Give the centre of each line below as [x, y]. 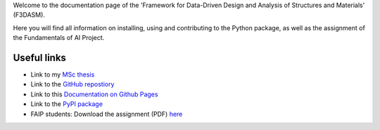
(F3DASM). [29, 15]
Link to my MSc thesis [63, 74]
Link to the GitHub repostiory [72, 84]
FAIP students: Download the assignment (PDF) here [107, 114]
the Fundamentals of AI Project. [59, 38]
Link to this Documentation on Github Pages [94, 94]
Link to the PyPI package [67, 104]
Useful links [40, 57]
